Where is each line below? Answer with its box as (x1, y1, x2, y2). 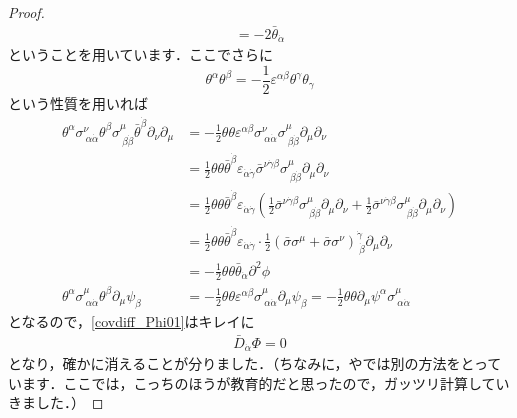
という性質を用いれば (8, 92, 148, 113)
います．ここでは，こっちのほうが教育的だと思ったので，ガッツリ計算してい (8, 372, 510, 393)
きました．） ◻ (8, 392, 104, 413)
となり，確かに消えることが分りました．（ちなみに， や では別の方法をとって (8, 353, 502, 374)
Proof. (8, 2, 45, 22)
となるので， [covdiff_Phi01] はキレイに (8, 310, 255, 331)
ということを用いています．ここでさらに (8, 44, 274, 65)
